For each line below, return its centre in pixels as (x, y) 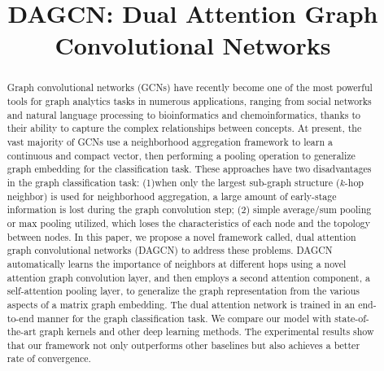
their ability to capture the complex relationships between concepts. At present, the (184, 128)
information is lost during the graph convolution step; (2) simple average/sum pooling (189, 210)
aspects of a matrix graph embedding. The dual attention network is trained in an (181, 304)
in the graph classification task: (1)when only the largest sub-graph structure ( (173, 182)
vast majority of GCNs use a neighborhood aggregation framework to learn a (170, 141)
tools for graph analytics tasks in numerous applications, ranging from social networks (189, 101)
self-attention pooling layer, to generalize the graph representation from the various (183, 291)
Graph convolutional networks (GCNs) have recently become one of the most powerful (190, 87)
